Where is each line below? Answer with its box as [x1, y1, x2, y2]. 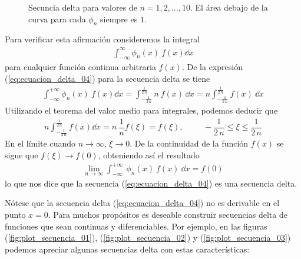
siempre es [100, 12, 138, 25]
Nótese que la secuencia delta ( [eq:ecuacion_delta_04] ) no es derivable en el [5, 197, 280, 209]
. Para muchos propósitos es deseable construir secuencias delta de [48, 208, 287, 221]
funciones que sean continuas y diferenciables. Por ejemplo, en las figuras [5, 220, 267, 232]
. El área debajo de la [190, 1, 268, 13]
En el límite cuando [5, 137, 75, 150]
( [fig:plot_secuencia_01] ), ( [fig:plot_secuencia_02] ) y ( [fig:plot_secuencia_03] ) [5, 231, 291, 244]
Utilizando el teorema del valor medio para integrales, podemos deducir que [5, 104, 278, 117]
